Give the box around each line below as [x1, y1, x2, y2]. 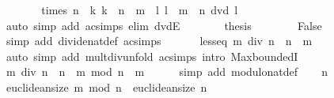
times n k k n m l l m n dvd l [41, 2, 238, 17]
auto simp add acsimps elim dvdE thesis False [6, 17, 322, 33]
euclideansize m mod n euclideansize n [6, 78, 207, 95]
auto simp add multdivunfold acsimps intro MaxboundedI [6, 47, 298, 64]
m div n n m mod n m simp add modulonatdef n [6, 63, 328, 80]
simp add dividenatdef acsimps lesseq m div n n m [6, 32, 313, 49]
